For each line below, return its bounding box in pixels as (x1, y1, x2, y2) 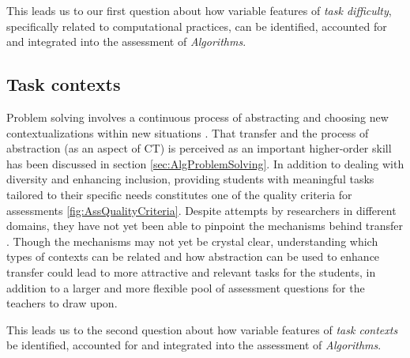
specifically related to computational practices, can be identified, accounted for (6, 17, 387, 34)
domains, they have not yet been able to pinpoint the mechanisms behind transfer (6, 217, 404, 234)
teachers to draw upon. (6, 295, 118, 311)
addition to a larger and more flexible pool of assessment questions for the (6, 279, 365, 296)
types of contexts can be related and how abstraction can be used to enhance (6, 248, 380, 265)
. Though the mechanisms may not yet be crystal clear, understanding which (6, 232, 378, 249)
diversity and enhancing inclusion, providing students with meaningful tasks (6, 171, 374, 187)
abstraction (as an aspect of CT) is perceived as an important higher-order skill (6, 140, 392, 156)
